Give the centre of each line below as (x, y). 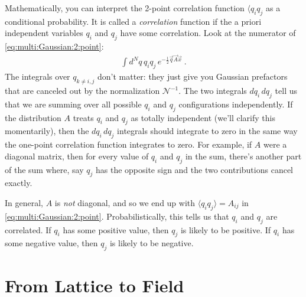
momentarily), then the (47, 131)
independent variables (44, 33)
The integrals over (38, 76)
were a (275, 144)
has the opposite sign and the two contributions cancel (194, 169)
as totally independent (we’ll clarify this (203, 117)
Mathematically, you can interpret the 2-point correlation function (125, 8)
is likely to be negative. (152, 243)
